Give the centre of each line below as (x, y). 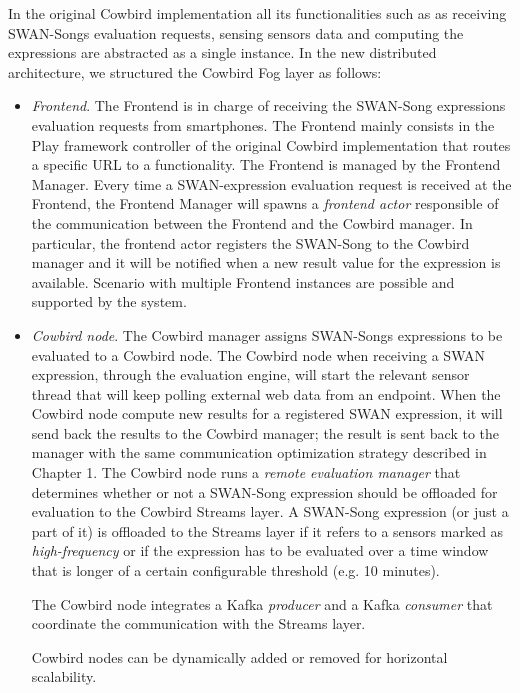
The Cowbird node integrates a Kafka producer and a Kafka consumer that (262, 603)
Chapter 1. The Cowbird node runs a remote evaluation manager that (246, 472)
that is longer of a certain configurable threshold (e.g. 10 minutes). (235, 570)
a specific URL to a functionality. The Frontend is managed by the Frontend (266, 164)
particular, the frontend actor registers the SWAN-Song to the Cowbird (250, 242)
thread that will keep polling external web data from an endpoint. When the (266, 393)
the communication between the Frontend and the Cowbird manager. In (252, 222)
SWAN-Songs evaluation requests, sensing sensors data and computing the (236, 32)
